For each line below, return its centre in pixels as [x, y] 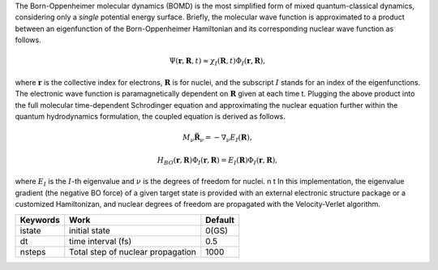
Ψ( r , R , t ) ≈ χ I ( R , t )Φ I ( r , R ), [217, 62]
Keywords [40, 220]
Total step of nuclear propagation [133, 251]
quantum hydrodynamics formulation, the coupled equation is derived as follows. [150, 117]
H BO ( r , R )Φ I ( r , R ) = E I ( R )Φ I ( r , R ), [217, 161]
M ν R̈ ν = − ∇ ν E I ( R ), [217, 139]
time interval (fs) [101, 241]
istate [30, 230]
